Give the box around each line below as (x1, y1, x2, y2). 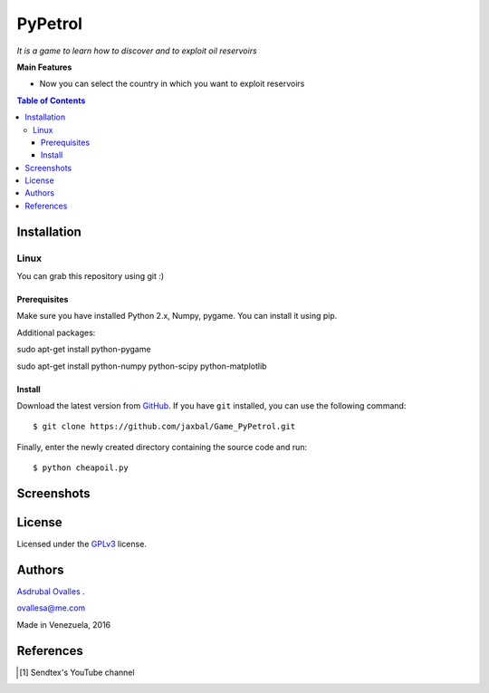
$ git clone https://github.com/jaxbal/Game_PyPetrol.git (33, 421, 296, 432)
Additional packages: (16, 327, 96, 338)
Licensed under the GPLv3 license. (16, 539, 147, 550)
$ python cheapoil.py (33, 463, 129, 473)
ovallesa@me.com (16, 602, 86, 613)
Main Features (16, 62, 72, 72)
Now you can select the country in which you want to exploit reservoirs (39, 78, 305, 90)
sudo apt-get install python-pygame (16, 344, 151, 355)
